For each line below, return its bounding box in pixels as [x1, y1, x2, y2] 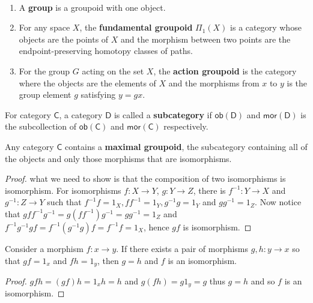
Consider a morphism [5, 242, 84, 254]
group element [19, 88, 71, 101]
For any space [19, 21, 70, 34]
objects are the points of [19, 32, 109, 45]
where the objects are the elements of [19, 76, 156, 89]
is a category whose [230, 21, 302, 34]
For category [5, 108, 51, 121]
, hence [143, 220, 169, 233]
